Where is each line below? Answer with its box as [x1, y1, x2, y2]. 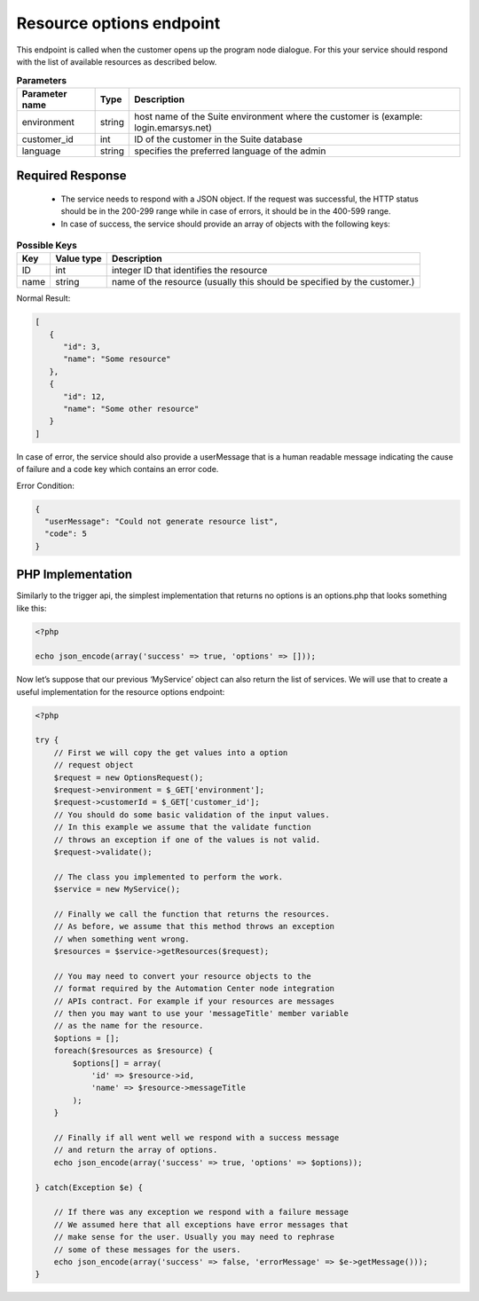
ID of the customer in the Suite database [134, 133, 303, 146]
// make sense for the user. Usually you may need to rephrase [53, 1232, 335, 1242]
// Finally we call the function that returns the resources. [53, 909, 330, 919]
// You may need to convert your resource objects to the [53, 971, 311, 981]
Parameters [16, 74, 67, 86]
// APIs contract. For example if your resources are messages [53, 996, 335, 1006]
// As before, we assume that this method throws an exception [53, 921, 335, 932]
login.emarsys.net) [134, 121, 213, 133]
